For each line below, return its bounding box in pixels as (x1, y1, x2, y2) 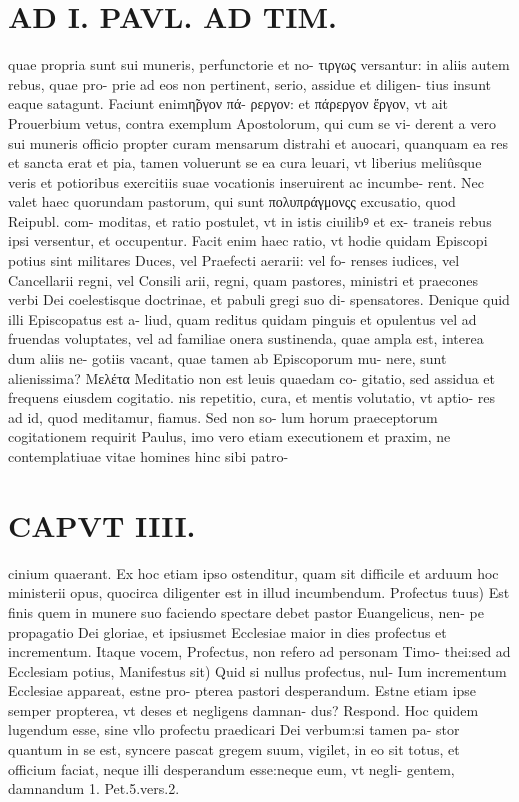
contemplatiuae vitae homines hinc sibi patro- (8, 446, 289, 466)
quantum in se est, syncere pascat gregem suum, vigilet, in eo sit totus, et (8, 739, 460, 760)
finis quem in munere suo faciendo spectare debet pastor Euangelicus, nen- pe (8, 601, 484, 622)
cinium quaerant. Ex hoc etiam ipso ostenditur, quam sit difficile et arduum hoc (8, 562, 499, 583)
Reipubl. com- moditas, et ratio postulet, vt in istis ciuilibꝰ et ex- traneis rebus (8, 210, 492, 231)
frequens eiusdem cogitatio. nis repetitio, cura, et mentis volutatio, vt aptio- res (8, 387, 496, 408)
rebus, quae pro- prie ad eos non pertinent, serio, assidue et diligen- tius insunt (8, 73, 491, 94)
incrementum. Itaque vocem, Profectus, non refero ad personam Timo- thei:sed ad (8, 641, 511, 662)
